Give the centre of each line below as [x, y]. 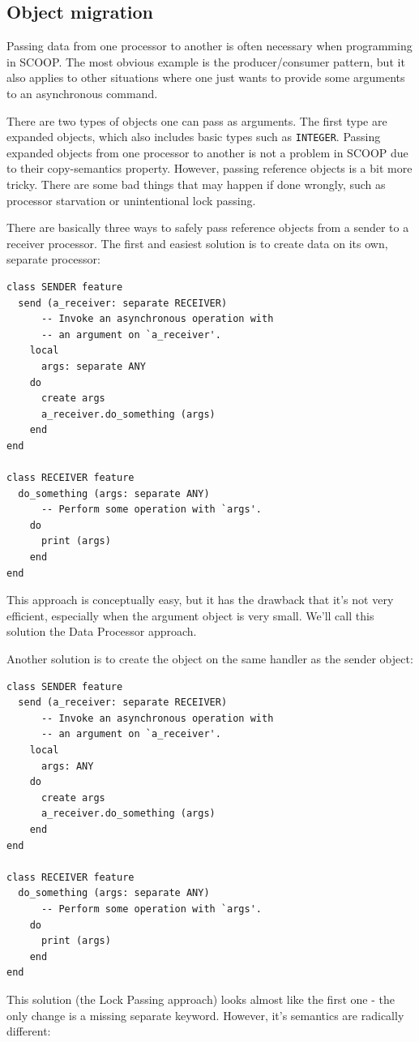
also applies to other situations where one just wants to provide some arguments [206, 77]
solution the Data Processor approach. [102, 631]
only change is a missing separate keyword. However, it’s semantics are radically [205, 1015]
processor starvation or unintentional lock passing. [131, 200]
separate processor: [53, 259]
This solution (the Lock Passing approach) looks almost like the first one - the [201, 999]
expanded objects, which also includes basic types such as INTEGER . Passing [194, 137]
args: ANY [67, 766]
